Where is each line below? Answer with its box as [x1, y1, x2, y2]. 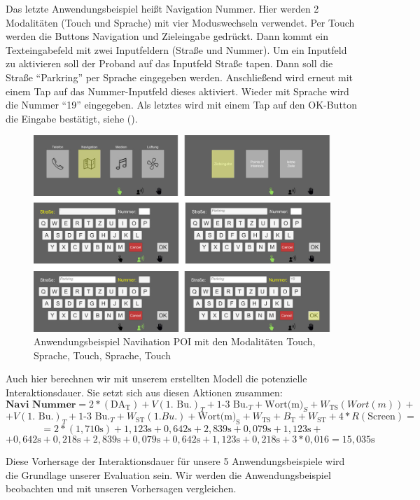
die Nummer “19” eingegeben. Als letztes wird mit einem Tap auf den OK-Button [6, 97, 358, 112]
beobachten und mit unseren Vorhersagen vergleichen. [6, 481, 237, 496]
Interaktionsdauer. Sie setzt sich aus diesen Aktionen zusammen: [6, 385, 283, 400]
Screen [367, 412, 395, 422]
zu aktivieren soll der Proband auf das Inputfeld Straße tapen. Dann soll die [6, 56, 333, 71]
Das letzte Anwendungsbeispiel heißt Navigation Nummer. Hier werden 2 [6, 1, 319, 15]
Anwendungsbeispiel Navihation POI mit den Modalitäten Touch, [34, 334, 316, 349]
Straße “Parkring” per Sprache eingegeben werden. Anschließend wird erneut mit [6, 69, 353, 84]
